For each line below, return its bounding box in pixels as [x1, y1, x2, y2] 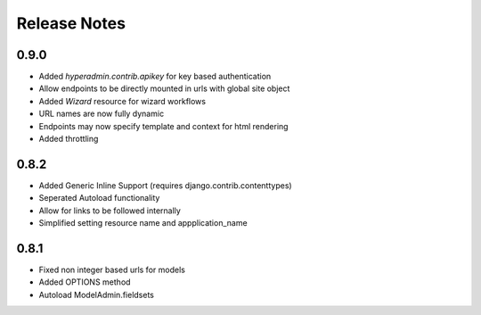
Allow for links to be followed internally [38, 205, 182, 216]
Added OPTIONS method [38, 277, 131, 287]
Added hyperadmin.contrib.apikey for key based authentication [38, 71, 272, 82]
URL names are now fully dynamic [38, 108, 165, 120]
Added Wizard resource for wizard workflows [38, 95, 207, 106]
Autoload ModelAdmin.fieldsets [38, 289, 155, 300]
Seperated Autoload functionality [38, 193, 160, 203]
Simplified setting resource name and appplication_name [38, 218, 249, 228]
